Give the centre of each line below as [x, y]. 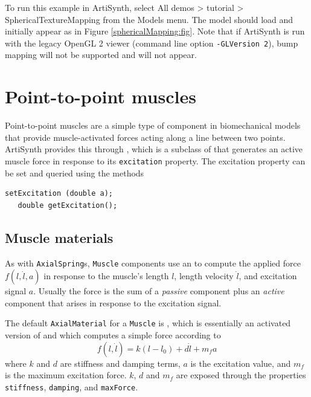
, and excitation [268, 276]
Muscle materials [59, 237]
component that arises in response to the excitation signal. [113, 302]
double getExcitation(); [68, 205]
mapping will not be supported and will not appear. [101, 55]
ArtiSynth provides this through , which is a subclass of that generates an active [154, 149]
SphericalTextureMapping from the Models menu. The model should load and [149, 19]
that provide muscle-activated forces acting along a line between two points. [145, 137]
